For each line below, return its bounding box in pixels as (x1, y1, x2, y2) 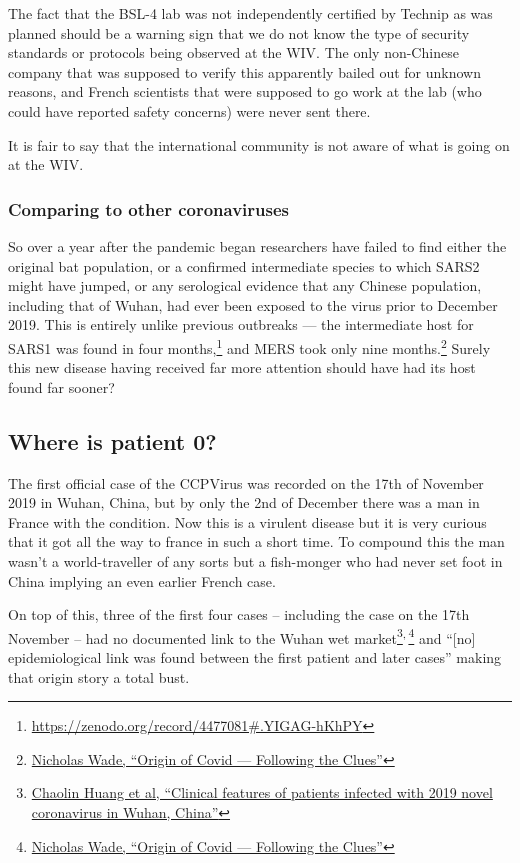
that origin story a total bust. (8, 666, 190, 687)
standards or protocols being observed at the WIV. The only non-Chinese (8, 42, 459, 63)
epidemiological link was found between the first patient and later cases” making (8, 646, 502, 667)
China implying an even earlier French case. (8, 570, 276, 591)
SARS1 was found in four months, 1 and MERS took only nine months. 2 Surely (8, 334, 491, 358)
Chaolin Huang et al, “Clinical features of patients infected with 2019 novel (31, 782, 493, 803)
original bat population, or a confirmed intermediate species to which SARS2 (8, 255, 480, 276)
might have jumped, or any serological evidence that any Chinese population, (8, 275, 482, 296)
